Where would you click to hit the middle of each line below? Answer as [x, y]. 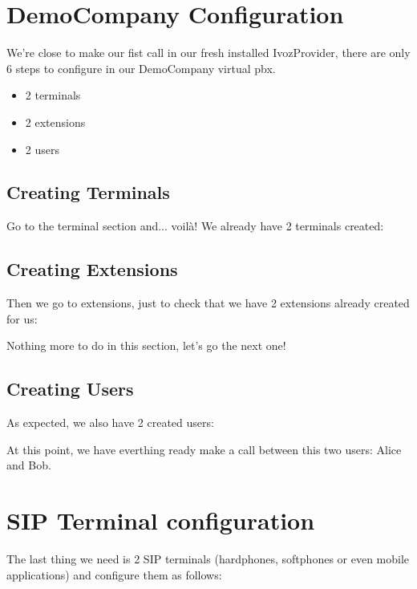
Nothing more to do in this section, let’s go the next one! [146, 345]
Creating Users [70, 389]
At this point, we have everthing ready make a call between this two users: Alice [204, 449]
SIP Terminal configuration [161, 520]
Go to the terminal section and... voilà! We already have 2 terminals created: [195, 226]
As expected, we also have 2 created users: [110, 422]
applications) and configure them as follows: [114, 574]
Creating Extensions [92, 269]
